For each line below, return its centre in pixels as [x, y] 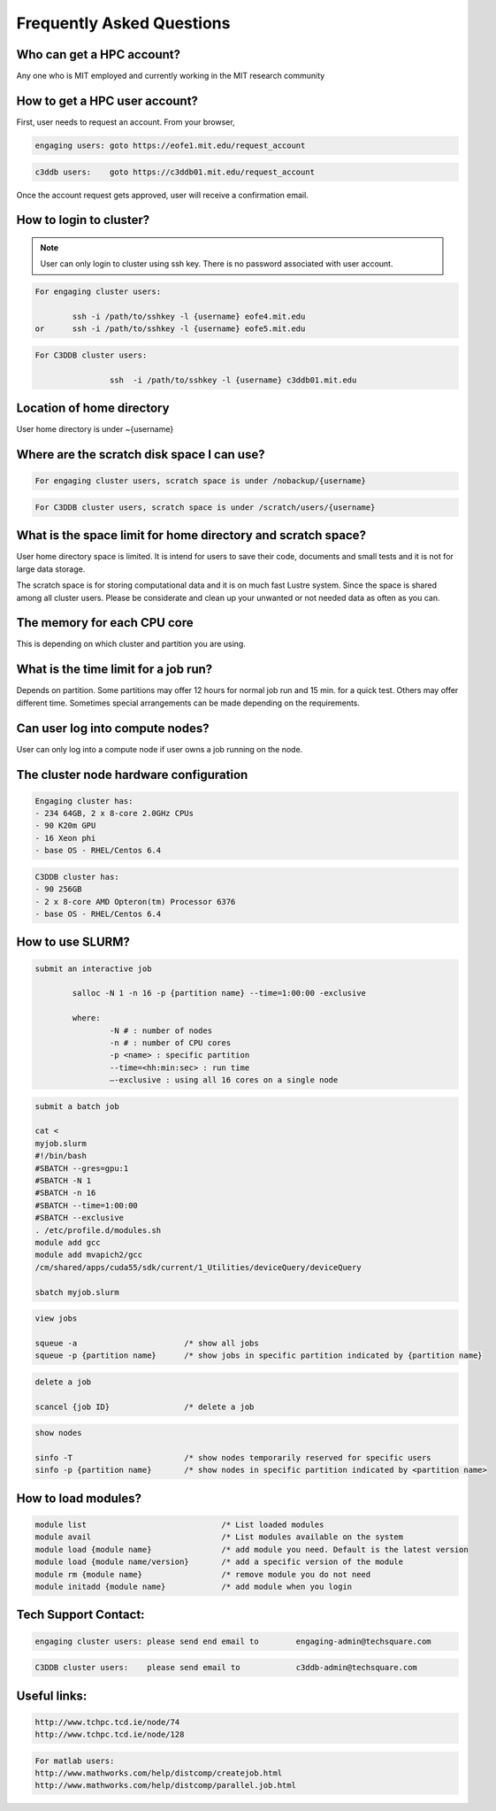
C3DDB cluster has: [77, 877]
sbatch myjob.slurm [77, 1292]
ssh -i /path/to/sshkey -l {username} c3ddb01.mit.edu [233, 380]
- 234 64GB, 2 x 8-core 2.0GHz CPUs [114, 813]
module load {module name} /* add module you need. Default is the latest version [252, 1549]
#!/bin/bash [61, 1156]
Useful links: [52, 1695]
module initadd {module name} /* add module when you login [194, 1586]
